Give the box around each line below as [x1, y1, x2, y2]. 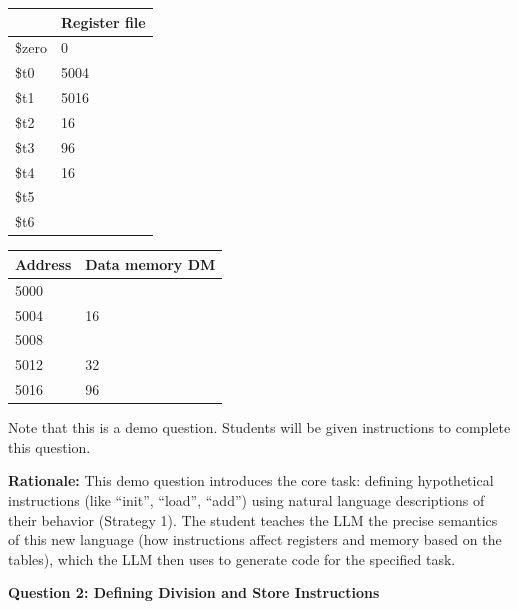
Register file [60, 11, 146, 32]
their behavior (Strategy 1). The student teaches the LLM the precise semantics [8, 509, 498, 530]
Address [15, 253, 72, 274]
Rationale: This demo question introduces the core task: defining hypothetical [8, 470, 494, 491]
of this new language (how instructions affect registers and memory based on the [8, 529, 502, 550]
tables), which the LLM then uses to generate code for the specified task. [8, 548, 456, 569]
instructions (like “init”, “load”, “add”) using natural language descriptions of [8, 489, 485, 510]
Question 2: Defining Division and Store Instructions [8, 582, 380, 603]
